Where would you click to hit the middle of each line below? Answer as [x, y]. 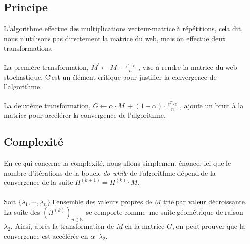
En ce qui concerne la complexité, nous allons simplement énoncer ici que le [118, 163]
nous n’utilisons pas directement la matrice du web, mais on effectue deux [115, 38]
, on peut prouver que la [208, 226]
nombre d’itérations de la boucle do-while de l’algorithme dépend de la [110, 172]
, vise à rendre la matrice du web [188, 67]
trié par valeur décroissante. [205, 201]
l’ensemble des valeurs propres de [102, 201]
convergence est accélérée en [46, 235]
